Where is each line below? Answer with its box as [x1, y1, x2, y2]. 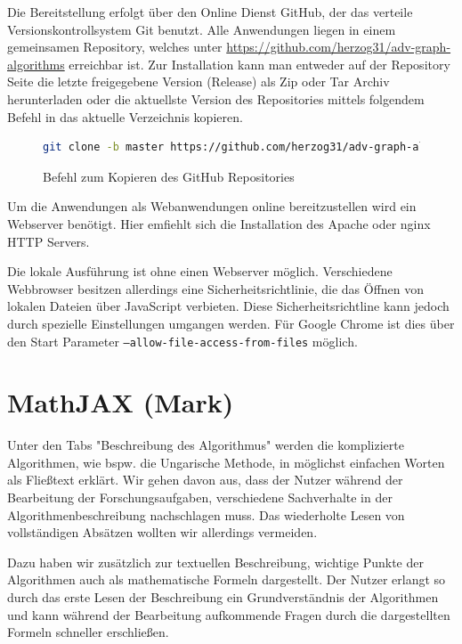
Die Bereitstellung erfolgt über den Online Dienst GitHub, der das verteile [7, 3, 413, 20]
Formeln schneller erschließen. [7, 623, 169, 641]
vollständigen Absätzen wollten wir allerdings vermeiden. [7, 523, 318, 542]
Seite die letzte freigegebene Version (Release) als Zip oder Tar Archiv [7, 72, 390, 91]
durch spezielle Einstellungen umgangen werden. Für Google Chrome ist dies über [7, 314, 455, 332]
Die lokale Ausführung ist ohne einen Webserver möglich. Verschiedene [7, 262, 393, 281]
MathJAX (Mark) [7, 384, 234, 420]
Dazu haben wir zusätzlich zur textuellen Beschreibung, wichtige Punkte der [7, 552, 424, 571]
